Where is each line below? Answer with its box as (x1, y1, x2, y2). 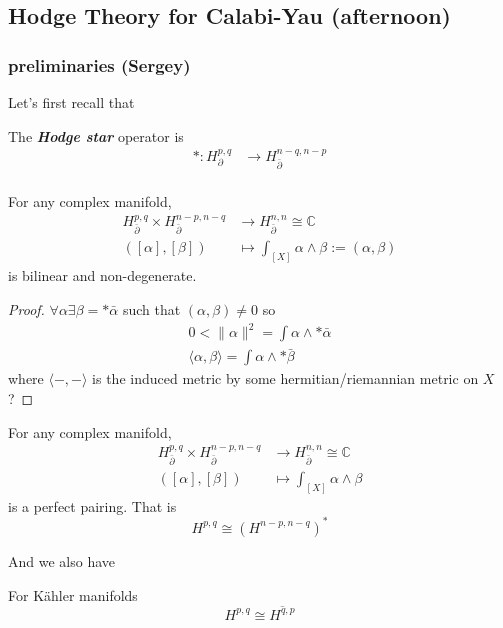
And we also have (8, 550, 116, 571)
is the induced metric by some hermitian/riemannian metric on (92, 368, 479, 389)
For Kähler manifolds (8, 584, 138, 605)
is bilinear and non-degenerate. (8, 265, 197, 286)
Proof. (8, 298, 45, 319)
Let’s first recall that (8, 92, 135, 112)
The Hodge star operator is (8, 125, 184, 146)
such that (122, 298, 181, 319)
